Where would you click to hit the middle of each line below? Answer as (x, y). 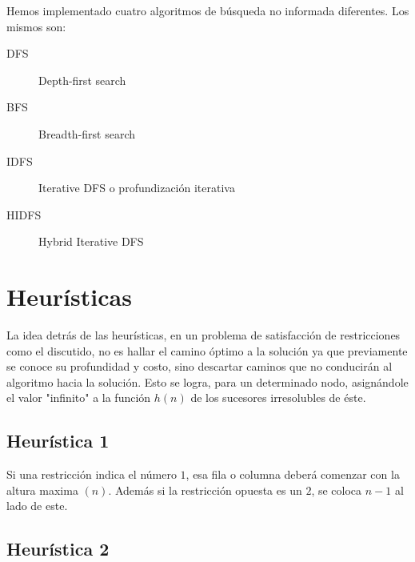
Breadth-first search (87, 133)
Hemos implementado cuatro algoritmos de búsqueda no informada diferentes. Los (208, 10)
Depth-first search (82, 80)
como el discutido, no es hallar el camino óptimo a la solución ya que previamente (207, 350)
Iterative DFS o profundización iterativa (137, 188)
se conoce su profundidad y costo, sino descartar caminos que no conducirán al (200, 366)
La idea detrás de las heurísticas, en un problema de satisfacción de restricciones (204, 335)
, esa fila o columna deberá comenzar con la (293, 474)
